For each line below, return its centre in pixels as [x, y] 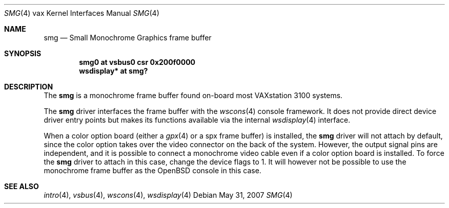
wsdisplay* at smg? [114, 71]
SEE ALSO [22, 186]
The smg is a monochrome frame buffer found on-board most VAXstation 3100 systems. [193, 95]
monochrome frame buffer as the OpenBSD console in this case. [152, 170]
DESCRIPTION [29, 87]
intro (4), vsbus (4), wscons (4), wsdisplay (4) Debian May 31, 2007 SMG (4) [168, 195]
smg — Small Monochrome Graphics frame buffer [128, 38]
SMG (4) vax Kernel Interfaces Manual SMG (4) [82, 13]
